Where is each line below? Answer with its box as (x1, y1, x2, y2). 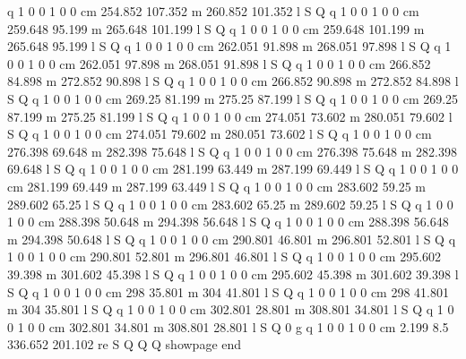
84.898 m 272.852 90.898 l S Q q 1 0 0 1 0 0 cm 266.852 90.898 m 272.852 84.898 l (7, 72, 459, 90)
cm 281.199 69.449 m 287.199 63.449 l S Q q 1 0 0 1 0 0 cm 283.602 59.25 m (7, 176, 426, 195)
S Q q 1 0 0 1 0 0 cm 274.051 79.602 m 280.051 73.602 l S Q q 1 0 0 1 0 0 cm (7, 124, 432, 143)
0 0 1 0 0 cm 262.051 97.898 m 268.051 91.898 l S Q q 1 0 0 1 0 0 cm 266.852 (7, 54, 431, 73)
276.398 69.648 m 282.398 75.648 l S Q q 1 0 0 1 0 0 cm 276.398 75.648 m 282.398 (7, 141, 457, 160)
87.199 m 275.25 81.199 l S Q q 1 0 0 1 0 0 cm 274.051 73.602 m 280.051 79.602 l (7, 107, 453, 125)
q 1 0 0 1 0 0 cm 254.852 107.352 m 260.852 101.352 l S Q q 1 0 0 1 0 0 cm (7, 2, 419, 20)
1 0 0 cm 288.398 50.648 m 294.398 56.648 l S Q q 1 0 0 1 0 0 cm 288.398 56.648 (7, 212, 449, 231)
